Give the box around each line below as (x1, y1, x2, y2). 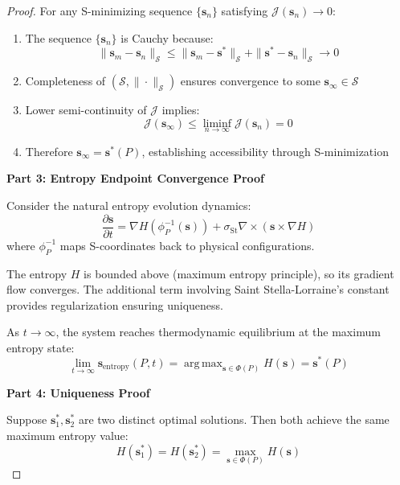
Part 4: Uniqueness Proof (6, 384, 150, 401)
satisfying (221, 2, 268, 18)
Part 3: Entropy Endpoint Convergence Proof (6, 170, 265, 187)
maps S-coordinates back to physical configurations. (59, 236, 315, 253)
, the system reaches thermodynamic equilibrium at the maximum (55, 323, 381, 340)
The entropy (6, 265, 67, 282)
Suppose (6, 411, 47, 428)
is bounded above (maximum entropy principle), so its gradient (84, 265, 394, 282)
